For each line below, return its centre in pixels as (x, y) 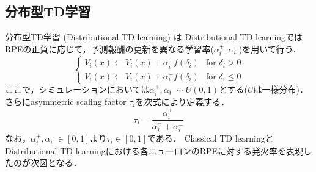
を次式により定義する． (182, 102)
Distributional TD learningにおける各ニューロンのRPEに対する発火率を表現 (154, 150)
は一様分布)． (281, 89)
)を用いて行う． (270, 48)
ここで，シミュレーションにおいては (77, 89)
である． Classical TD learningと (210, 138)
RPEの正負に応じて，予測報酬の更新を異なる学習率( (109, 48)
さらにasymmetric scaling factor (66, 102)
